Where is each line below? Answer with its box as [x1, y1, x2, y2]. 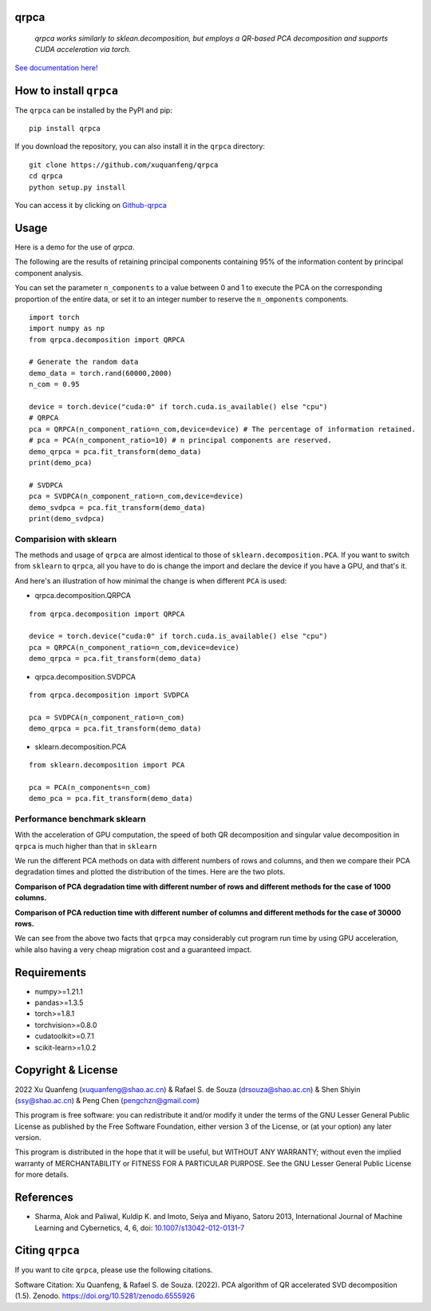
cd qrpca [29, 172, 63, 181]
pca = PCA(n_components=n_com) [29, 783, 152, 791]
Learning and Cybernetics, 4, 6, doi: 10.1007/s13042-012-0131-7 [34, 1223, 245, 1233]
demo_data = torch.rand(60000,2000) [29, 369, 172, 377]
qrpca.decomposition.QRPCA [34, 591, 132, 600]
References [14, 1191, 73, 1205]
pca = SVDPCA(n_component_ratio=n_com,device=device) [29, 492, 243, 501]
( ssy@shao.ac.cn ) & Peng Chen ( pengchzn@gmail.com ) [14, 1095, 200, 1105]
